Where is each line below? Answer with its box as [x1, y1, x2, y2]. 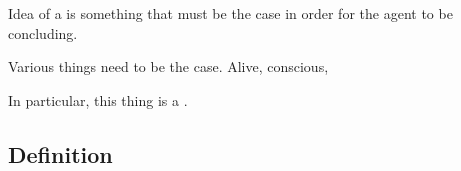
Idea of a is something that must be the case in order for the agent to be [8, 3, 453, 24]
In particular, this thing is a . [8, 89, 188, 110]
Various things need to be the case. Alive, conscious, [8, 56, 329, 77]
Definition [8, 138, 113, 169]
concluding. [8, 22, 78, 43]
